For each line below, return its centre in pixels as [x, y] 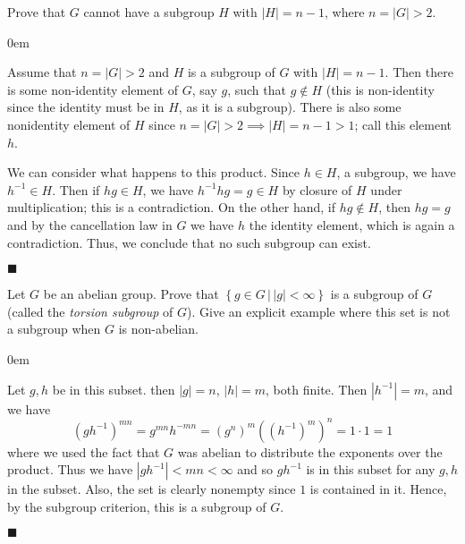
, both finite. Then [317, 389]
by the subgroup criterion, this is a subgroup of [137, 506]
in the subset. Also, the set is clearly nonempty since [152, 489]
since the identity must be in [86, 107]
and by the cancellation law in [90, 224]
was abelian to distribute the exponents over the [310, 451]
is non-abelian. [158, 329]
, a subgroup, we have [396, 172]
